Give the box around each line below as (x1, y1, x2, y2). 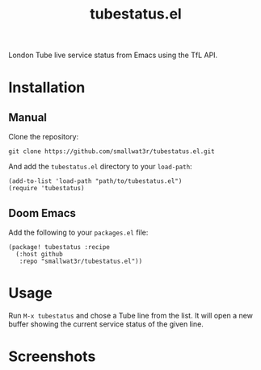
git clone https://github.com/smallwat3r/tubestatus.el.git (8, 148, 216, 156)
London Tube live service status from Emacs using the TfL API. (8, 50, 218, 60)
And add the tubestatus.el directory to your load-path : (8, 162, 192, 172)
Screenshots (8, 347, 96, 366)
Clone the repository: (8, 132, 79, 142)
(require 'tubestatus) (8, 185, 85, 193)
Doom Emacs (8, 206, 77, 220)
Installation (8, 78, 86, 97)
